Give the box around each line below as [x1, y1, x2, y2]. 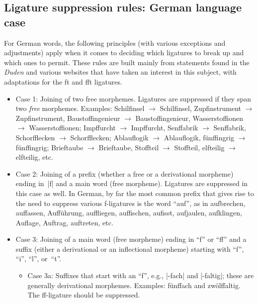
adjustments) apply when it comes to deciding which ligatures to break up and [4, 47, 244, 58]
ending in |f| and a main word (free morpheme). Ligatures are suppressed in [15, 178, 248, 189]
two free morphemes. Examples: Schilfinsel [15, 103, 145, 113]
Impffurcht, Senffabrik [131, 122, 198, 133]
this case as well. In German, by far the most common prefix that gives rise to [15, 188, 254, 198]
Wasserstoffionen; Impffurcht [29, 122, 116, 133]
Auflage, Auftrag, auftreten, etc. [15, 217, 113, 227]
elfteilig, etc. [15, 152, 53, 162]
